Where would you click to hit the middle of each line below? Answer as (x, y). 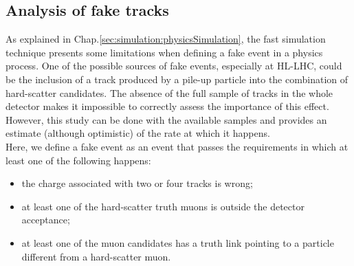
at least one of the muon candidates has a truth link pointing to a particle (178, 242)
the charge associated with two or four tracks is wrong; (137, 183)
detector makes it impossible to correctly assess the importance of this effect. (167, 106)
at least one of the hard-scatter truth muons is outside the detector (163, 206)
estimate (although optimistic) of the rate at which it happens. (138, 133)
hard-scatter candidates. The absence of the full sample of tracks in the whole (169, 92)
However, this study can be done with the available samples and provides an (166, 119)
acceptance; (46, 220)
